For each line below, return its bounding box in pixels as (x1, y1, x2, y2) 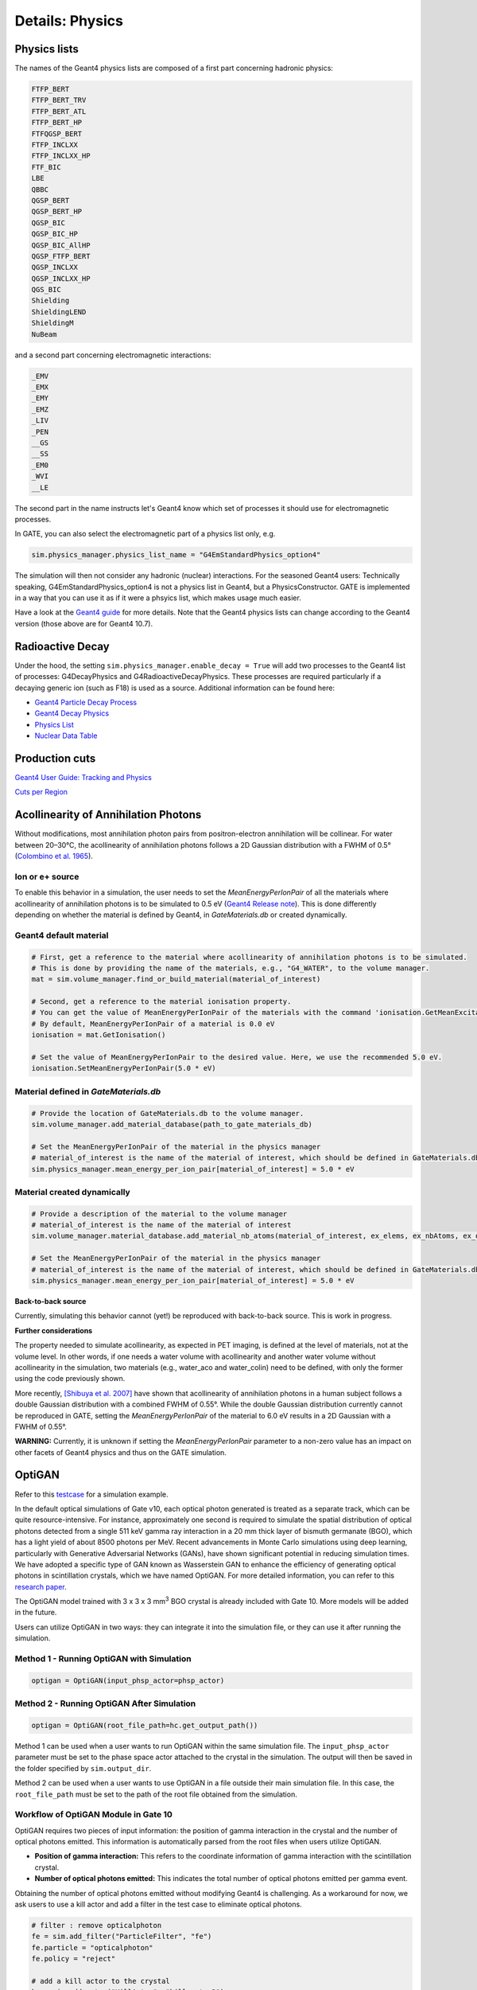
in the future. (14, 1608, 57, 1617)
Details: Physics (14, 12, 123, 29)
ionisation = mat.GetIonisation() (31, 1031, 166, 1040)
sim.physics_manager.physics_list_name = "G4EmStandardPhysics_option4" (31, 550, 321, 560)
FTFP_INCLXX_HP (31, 151, 91, 161)
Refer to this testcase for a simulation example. (14, 1489, 169, 1499)
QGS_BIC (31, 285, 61, 295)
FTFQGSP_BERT (31, 129, 83, 139)
